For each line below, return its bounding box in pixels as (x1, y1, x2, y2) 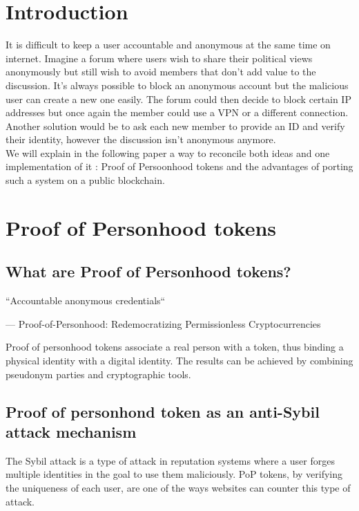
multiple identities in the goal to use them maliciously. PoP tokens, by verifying (6, 467, 343, 481)
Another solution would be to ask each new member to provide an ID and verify (6, 118, 345, 133)
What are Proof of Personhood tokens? (6, 261, 291, 282)
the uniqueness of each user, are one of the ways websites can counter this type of (6, 480, 351, 494)
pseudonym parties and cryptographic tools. (6, 366, 191, 381)
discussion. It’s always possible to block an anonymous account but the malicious (6, 77, 349, 92)
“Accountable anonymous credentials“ (6, 293, 166, 308)
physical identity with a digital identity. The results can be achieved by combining (6, 353, 353, 368)
